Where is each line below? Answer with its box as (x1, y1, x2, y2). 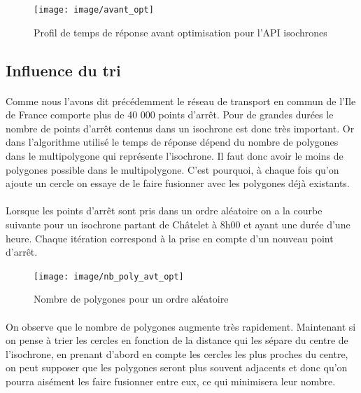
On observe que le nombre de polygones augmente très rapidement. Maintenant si (6, 319, 356, 333)
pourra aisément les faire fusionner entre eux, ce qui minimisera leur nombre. (6, 373, 336, 388)
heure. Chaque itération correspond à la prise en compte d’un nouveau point (6, 230, 334, 245)
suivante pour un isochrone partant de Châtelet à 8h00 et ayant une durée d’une (6, 216, 351, 231)
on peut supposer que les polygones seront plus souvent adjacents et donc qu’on (6, 360, 348, 375)
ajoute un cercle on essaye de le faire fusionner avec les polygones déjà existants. (6, 176, 350, 191)
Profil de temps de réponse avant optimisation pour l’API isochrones (34, 25, 327, 39)
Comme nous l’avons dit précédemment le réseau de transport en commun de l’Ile (6, 93, 356, 108)
